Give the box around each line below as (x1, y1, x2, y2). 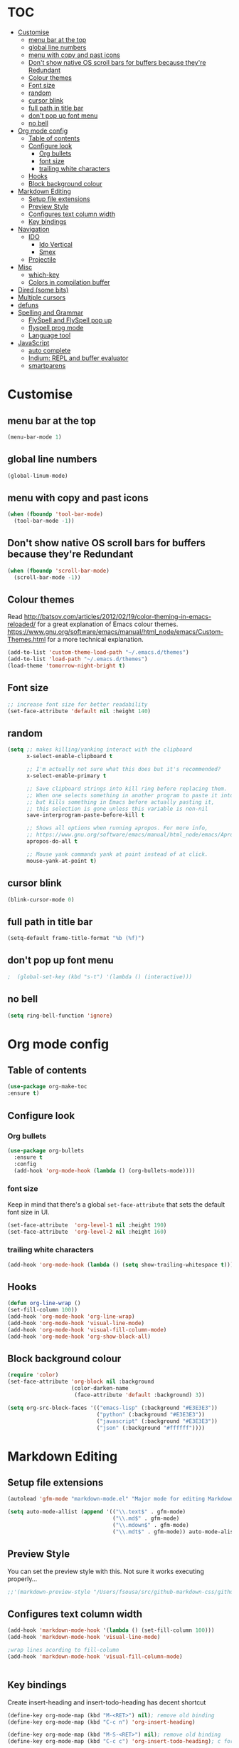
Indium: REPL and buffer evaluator (28, 354, 129, 362)
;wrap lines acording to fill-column (7, 1647, 119, 1654)
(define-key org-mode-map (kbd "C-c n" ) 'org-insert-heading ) (7, 1718, 196, 1726)
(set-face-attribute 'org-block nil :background (7, 1378, 154, 1386)
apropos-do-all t (26, 838, 78, 845)
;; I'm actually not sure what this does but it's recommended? (26, 766, 221, 773)
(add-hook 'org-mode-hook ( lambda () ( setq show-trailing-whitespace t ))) (7, 1261, 234, 1268)
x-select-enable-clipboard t (26, 753, 113, 760)
